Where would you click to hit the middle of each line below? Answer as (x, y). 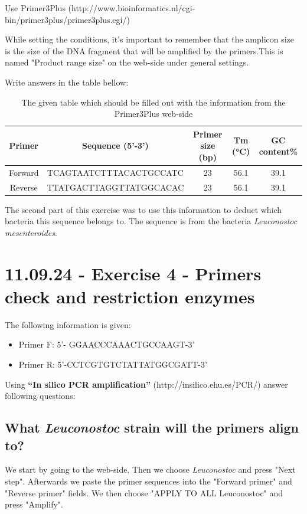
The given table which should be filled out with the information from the (153, 102)
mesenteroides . (31, 232)
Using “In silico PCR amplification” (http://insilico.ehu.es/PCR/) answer (146, 384)
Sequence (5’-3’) (115, 145)
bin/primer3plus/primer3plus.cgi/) (67, 19)
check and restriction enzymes (130, 296)
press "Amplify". (34, 504)
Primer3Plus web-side (153, 114)
